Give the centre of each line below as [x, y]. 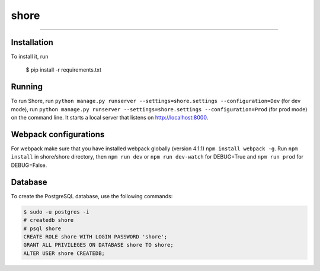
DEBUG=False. [29, 165]
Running [27, 87]
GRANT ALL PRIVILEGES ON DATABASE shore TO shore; [99, 245]
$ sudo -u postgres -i [56, 212]
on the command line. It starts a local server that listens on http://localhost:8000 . [110, 118]
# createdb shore [49, 220]
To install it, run [30, 57]
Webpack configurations [58, 134]
